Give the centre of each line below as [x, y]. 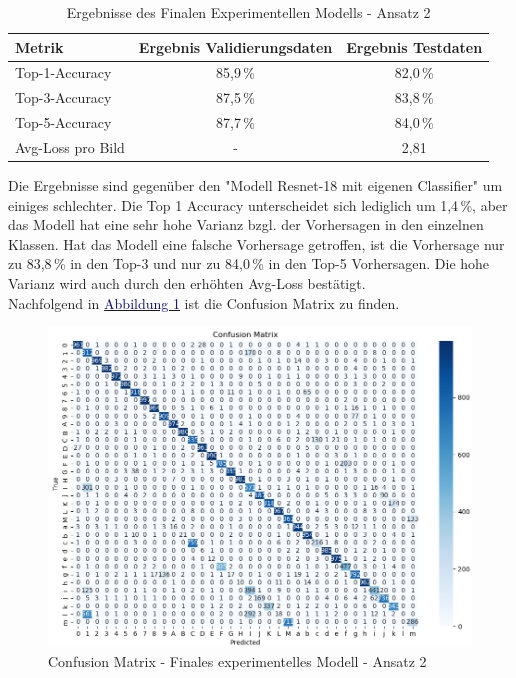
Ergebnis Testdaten [414, 46]
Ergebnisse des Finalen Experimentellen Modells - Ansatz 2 [248, 12]
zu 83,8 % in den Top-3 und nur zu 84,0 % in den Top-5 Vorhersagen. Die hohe [249, 263]
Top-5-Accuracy [63, 122]
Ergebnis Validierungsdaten [235, 46]
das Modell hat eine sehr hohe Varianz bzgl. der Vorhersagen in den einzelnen [246, 224]
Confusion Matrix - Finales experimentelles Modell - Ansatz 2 [237, 660]
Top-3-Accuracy [63, 97]
